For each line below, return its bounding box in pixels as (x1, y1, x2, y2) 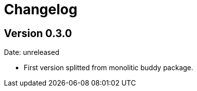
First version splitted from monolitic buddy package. (24, 63, 194, 72)
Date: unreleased (4, 48, 59, 57)
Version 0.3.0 (4, 27, 72, 40)
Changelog (4, 1, 78, 18)
